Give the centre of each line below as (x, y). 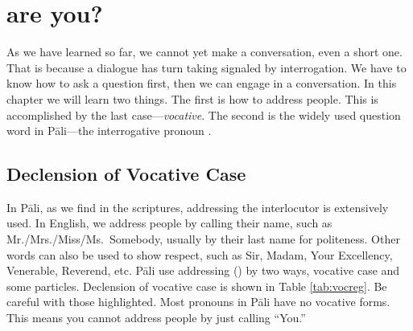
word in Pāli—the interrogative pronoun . (109, 131)
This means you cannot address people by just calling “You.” (156, 318)
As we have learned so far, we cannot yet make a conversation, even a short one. (204, 52)
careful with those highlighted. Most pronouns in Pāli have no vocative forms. (198, 302)
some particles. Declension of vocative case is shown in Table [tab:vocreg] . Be (197, 286)
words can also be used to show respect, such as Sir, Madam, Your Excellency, (200, 254)
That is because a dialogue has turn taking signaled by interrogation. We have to (206, 67)
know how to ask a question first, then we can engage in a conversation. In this (202, 83)
